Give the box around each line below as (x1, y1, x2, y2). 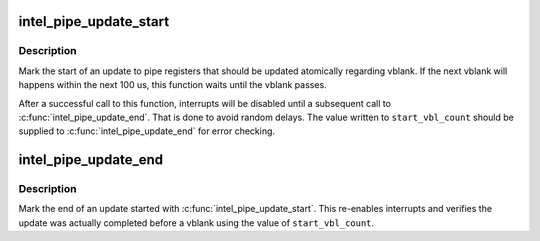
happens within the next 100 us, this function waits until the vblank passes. (18, 79, 327, 91)
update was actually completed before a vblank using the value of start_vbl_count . (18, 216, 375, 229)
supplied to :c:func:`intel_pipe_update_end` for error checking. (18, 125, 275, 137)
